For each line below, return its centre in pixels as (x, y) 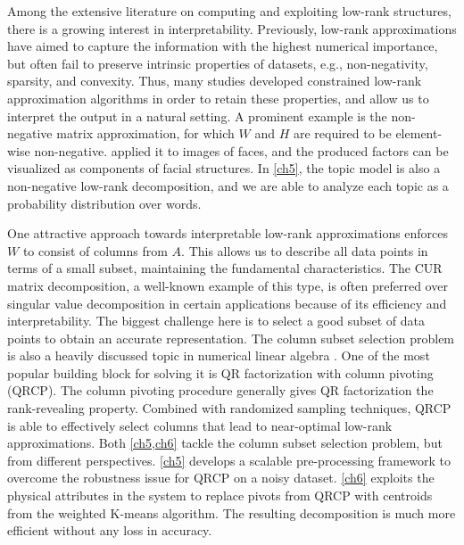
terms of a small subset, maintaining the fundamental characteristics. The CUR (225, 268)
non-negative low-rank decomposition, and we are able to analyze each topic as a (228, 185)
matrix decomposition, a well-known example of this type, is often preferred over (228, 285)
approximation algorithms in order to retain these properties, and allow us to (218, 98)
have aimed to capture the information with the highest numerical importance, (223, 46)
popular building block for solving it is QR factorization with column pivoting (220, 372)
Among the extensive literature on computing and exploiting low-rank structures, (229, 11)
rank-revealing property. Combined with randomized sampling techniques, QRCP (229, 408)
